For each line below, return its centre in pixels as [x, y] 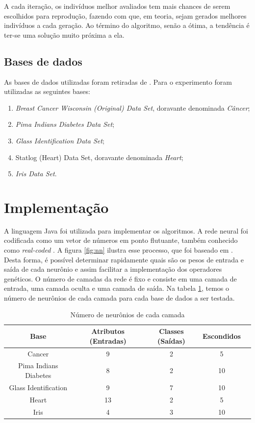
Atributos [108, 331]
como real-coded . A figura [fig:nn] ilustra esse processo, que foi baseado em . [119, 250]
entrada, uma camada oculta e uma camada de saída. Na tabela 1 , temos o [117, 288]
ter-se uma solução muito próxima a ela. [64, 35]
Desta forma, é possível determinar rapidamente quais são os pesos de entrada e [124, 259]
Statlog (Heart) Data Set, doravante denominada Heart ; [99, 157]
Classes [171, 331]
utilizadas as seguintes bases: [47, 91]
